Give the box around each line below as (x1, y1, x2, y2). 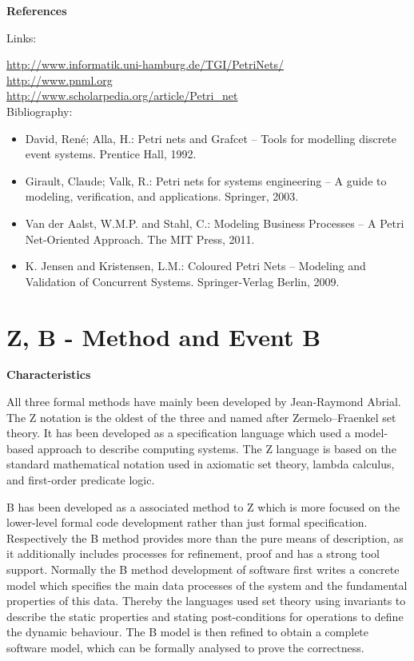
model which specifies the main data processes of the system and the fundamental (6, 576, 408, 593)
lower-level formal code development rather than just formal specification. (6, 514, 368, 531)
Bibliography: (6, 102, 73, 119)
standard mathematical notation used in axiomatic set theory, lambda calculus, (6, 456, 395, 472)
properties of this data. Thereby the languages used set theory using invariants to (6, 592, 406, 609)
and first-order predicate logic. (6, 472, 155, 488)
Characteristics (6, 366, 91, 383)
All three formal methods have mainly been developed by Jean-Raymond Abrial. (6, 393, 401, 410)
